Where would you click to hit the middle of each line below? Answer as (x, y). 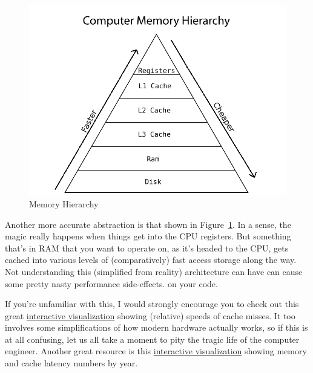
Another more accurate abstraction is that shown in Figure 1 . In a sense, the (148, 224)
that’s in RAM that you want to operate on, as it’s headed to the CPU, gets (147, 248)
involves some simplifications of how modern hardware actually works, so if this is (156, 327)
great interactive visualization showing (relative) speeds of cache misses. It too (150, 315)
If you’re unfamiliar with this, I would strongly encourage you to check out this (152, 304)
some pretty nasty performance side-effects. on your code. (111, 283)
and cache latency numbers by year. (71, 363)
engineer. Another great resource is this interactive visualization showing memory (156, 351)
